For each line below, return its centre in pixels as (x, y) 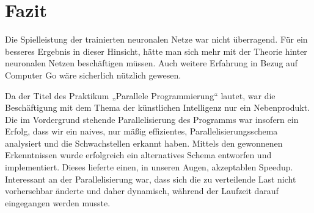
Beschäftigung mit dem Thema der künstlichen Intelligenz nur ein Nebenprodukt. (158, 107)
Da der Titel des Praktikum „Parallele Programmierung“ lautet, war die (140, 95)
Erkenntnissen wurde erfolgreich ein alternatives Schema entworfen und (138, 155)
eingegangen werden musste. (58, 202)
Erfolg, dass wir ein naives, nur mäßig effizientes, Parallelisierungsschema (141, 131)
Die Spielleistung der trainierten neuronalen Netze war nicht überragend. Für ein (156, 39)
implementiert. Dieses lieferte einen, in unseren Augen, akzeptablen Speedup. (149, 167)
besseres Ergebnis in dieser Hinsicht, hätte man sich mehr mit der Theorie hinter (156, 51)
